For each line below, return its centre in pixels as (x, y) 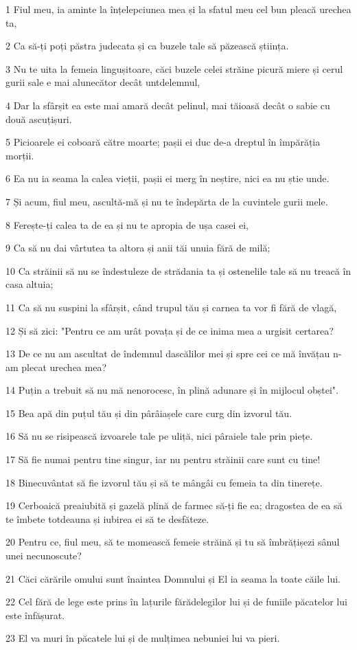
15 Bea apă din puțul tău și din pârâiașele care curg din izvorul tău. (149, 413)
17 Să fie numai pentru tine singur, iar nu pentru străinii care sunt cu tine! (163, 459)
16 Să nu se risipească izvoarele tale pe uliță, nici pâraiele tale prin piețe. (159, 436)
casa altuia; (30, 284)
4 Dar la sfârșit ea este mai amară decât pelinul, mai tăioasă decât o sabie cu (168, 105)
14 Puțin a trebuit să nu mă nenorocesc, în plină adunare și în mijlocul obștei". (172, 390)
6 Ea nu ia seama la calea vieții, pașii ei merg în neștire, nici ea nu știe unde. (168, 178)
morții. (20, 155)
